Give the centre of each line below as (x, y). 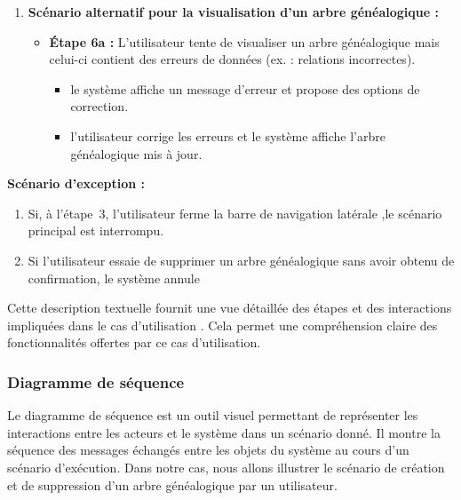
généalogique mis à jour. (136, 153)
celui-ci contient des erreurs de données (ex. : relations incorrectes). (232, 59)
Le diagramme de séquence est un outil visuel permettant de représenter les (213, 415)
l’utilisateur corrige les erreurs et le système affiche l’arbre (228, 135)
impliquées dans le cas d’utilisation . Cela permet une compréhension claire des (223, 325)
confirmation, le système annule (114, 278)
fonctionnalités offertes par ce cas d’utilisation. (134, 342)
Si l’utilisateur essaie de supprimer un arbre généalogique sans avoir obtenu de (241, 260)
